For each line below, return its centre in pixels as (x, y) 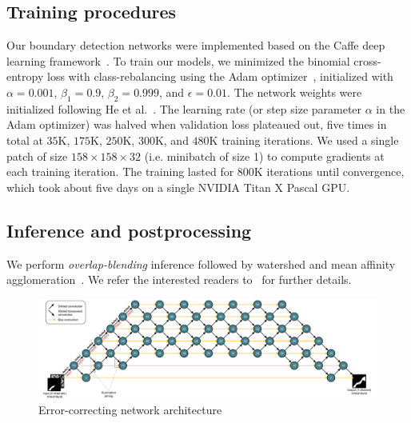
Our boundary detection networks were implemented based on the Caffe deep (196, 45)
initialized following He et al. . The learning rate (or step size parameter (184, 108)
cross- (367, 60)
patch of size (37, 156)
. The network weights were (295, 92)
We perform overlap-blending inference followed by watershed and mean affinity (201, 263)
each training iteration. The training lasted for (120, 172)
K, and (172, 140)
